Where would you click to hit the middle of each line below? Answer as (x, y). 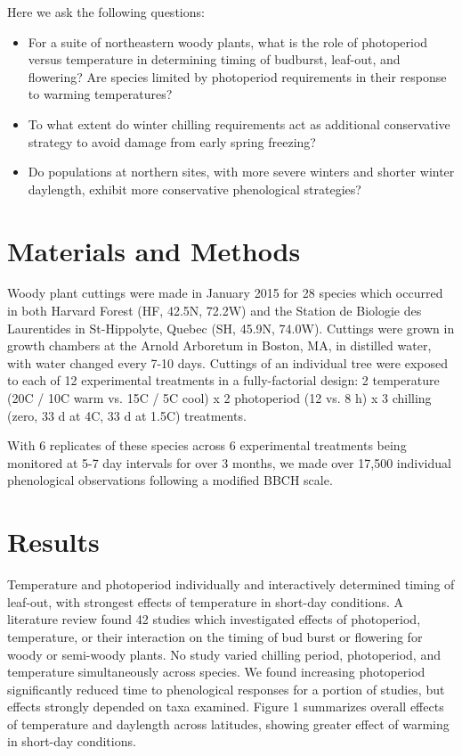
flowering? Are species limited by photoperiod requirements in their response (237, 76)
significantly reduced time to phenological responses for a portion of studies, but (226, 689)
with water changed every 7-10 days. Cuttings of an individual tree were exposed (228, 362)
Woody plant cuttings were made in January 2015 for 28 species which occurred (225, 293)
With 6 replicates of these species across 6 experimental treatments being (207, 445)
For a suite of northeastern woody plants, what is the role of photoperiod (228, 41)
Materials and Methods (154, 250)
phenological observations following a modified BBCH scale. (170, 480)
